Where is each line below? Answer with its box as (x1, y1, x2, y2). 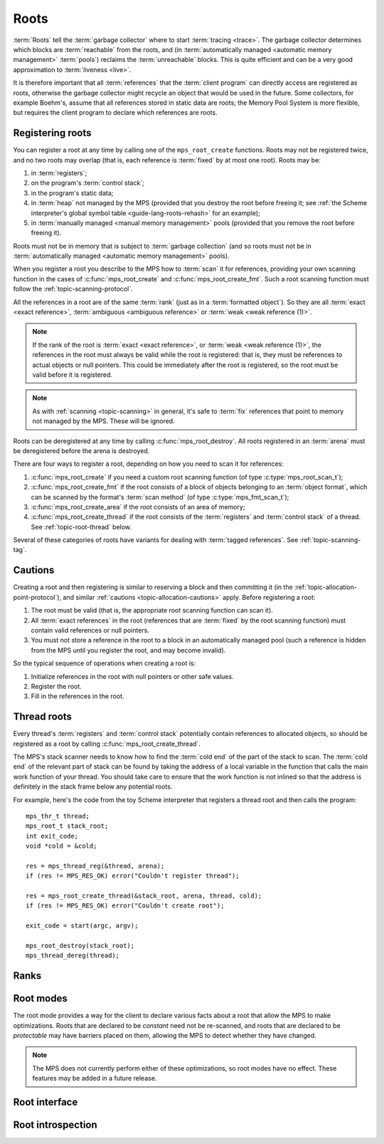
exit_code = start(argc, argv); (26, 922, 139, 930)
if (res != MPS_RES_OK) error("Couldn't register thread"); (26, 872, 240, 880)
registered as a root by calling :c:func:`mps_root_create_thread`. (13, 739, 201, 748)
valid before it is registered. (32, 370, 113, 379)
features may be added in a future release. (32, 1074, 157, 1083)
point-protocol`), (13, 593, 62, 601)
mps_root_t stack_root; (26, 822, 109, 830)
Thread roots (13, 711, 73, 723)
